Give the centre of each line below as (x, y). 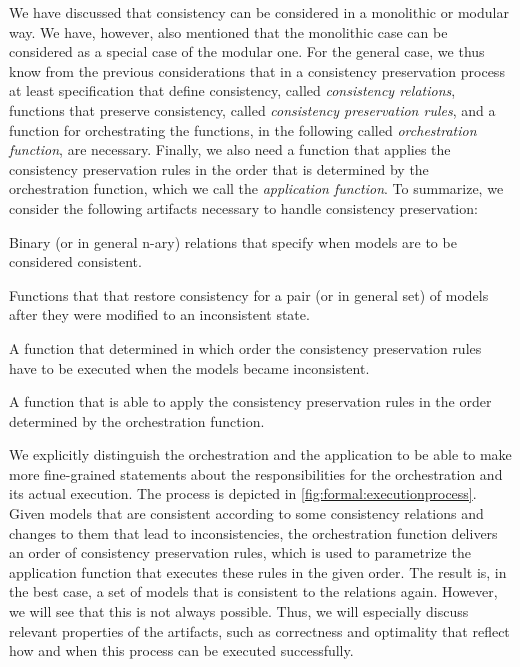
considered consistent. (75, 261)
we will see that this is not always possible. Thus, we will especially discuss (239, 611)
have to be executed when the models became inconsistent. (189, 367)
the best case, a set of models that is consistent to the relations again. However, (253, 591)
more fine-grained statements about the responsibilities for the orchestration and (256, 473)
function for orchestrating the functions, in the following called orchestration (243, 129)
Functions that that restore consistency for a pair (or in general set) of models (249, 294)
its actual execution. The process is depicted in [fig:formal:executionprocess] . (243, 493)
